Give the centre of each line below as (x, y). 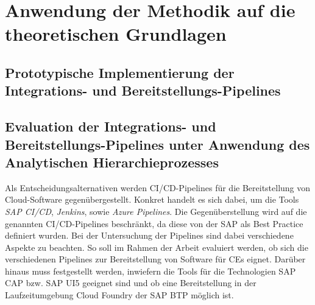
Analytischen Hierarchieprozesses (112, 162)
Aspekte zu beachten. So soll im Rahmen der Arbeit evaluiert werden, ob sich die (157, 247)
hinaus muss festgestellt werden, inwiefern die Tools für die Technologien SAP (150, 271)
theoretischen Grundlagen (116, 34)
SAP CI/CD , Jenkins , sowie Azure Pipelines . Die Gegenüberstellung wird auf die (156, 211)
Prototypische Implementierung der (120, 72)
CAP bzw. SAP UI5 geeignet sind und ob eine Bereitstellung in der (131, 283)
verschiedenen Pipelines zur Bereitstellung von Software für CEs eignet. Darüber (155, 259)
